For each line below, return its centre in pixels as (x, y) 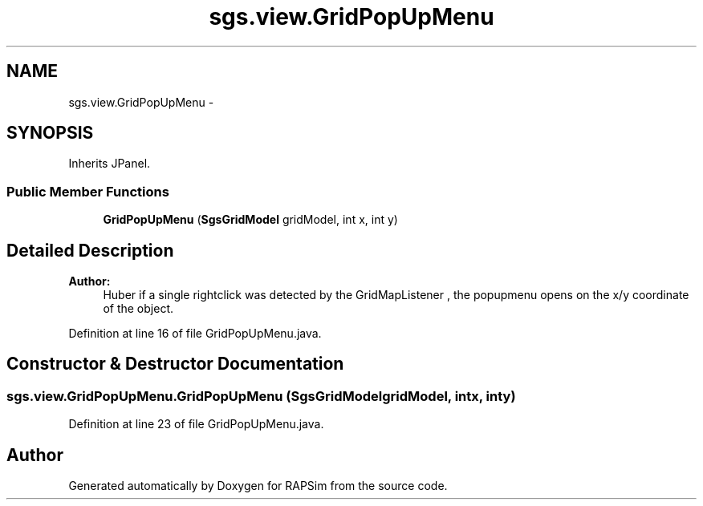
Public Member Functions (88, 191)
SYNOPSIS (50, 133)
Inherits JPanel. (110, 164)
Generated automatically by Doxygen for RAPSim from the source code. (258, 486)
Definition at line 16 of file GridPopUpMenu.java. (195, 334)
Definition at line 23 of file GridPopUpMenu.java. (196, 424)
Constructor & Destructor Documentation (175, 364)
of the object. (138, 309)
